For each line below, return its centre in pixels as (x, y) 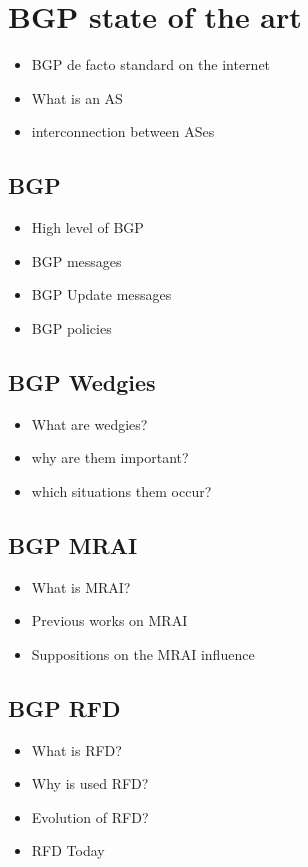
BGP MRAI (73, 544)
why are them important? (110, 457)
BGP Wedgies (82, 381)
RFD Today (68, 850)
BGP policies (71, 327)
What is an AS (77, 97)
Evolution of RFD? (90, 816)
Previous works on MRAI (109, 620)
